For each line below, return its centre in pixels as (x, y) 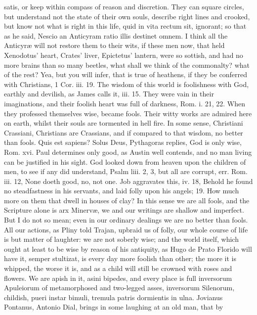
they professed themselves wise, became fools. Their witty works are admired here (128, 113)
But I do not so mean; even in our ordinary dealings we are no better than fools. (126, 220)
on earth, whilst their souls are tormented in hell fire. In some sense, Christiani (124, 123)
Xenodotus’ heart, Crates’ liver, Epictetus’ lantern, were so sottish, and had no (124, 55)
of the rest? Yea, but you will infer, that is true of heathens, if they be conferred (126, 74)
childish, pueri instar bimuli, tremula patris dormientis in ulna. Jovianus (113, 297)
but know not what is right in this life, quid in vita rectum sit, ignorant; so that (125, 26)
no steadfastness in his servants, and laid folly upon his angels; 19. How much (122, 191)
